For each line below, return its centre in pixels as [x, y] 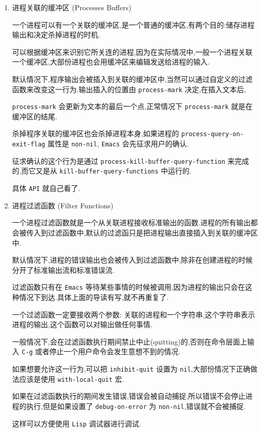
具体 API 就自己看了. [46, 188]
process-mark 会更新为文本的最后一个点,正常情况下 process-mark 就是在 [132, 106]
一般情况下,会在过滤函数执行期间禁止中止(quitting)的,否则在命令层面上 [130, 341]
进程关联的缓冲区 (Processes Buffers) [72, 7]
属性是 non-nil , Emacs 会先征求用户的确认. [118, 144]
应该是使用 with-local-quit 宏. [72, 379]
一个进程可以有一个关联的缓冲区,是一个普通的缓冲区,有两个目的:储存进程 [133, 24]
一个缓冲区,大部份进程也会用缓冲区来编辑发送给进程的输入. [111, 62]
